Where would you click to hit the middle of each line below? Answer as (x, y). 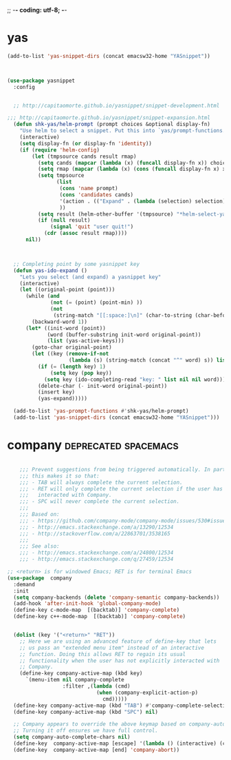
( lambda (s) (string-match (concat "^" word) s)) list (148, 360)
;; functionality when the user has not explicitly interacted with (120, 661)
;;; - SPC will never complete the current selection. (100, 502)
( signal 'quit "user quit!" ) (92, 227)
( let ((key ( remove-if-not (70, 354)
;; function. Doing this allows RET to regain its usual (103, 654)
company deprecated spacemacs (93, 445)
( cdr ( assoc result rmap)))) (86, 234)
